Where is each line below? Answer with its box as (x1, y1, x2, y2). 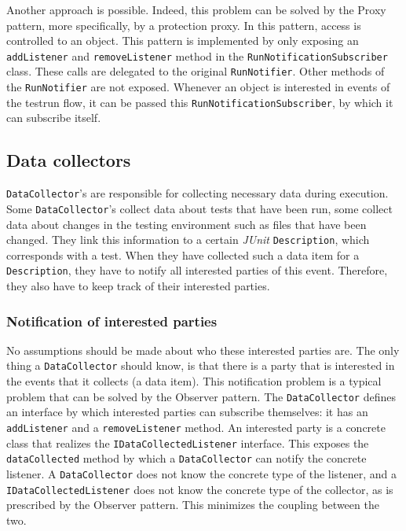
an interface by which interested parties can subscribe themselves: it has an (6, 404, 368, 420)
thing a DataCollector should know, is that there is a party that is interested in (6, 357, 395, 374)
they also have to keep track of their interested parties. (6, 278, 270, 294)
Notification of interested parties (6, 311, 218, 330)
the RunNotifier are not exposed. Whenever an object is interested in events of (6, 79, 390, 95)
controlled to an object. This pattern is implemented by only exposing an (6, 32, 359, 49)
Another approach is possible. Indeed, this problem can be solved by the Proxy (6, 2, 386, 17)
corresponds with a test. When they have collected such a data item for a (6, 246, 360, 263)
